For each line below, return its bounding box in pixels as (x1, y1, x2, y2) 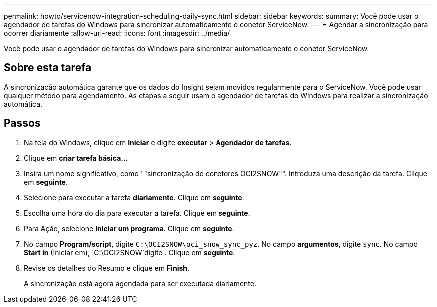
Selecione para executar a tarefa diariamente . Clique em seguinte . (24, 193, 244, 202)
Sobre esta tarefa (4, 61, 92, 74)
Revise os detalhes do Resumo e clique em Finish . (24, 263, 190, 272)
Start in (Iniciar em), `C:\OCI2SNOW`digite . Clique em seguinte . (24, 248, 235, 257)
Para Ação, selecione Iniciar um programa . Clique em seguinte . (24, 224, 234, 233)
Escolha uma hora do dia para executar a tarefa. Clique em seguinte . (24, 208, 250, 217)
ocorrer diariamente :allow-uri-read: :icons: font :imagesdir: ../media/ (4, 29, 230, 37)
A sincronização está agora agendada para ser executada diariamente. (24, 279, 256, 288)
